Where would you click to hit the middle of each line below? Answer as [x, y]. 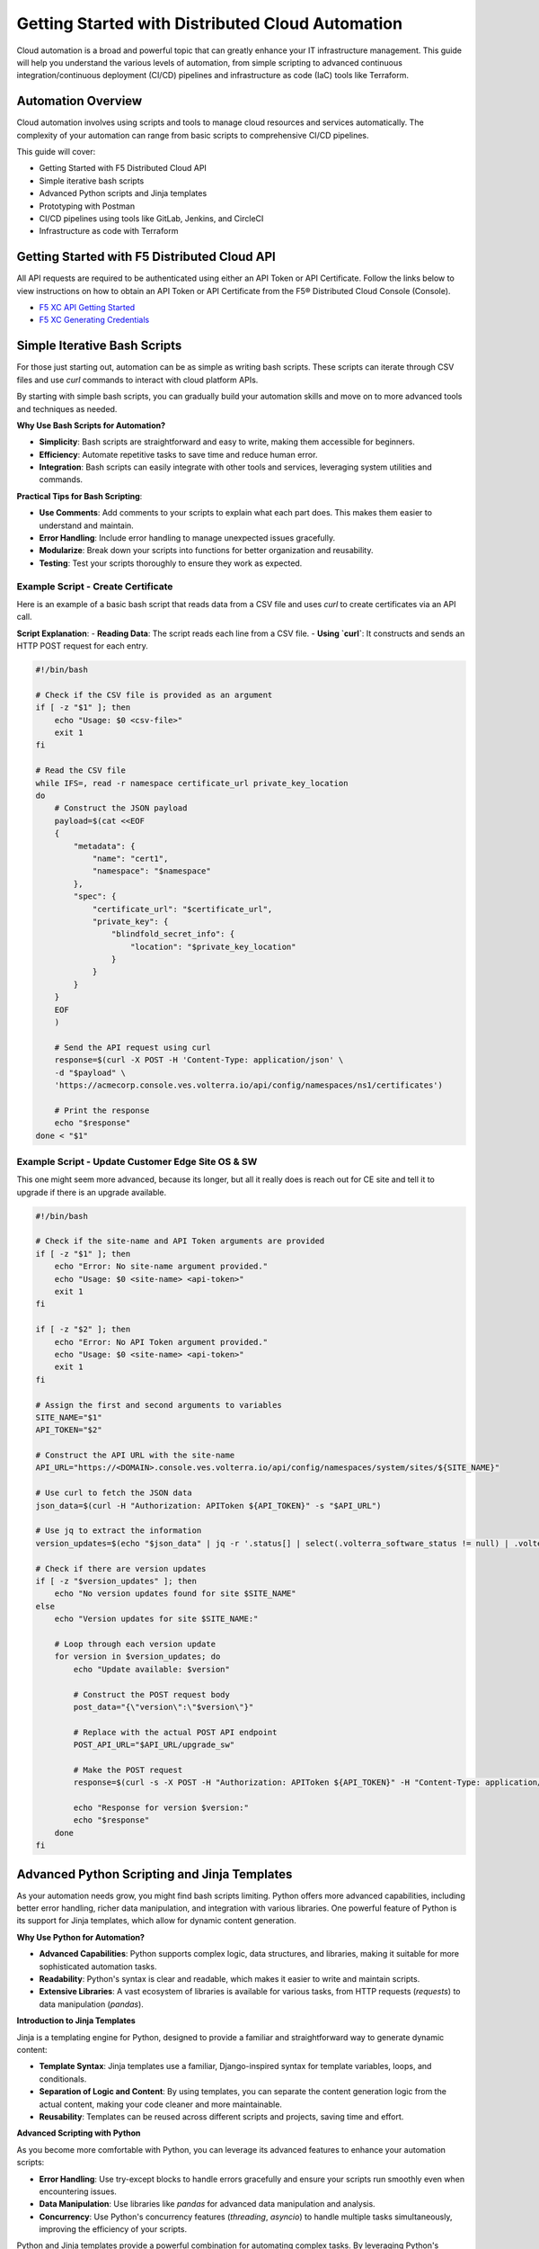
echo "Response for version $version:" [161, 1808]
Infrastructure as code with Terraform [109, 231]
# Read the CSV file [80, 771]
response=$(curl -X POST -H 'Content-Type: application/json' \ [199, 1060]
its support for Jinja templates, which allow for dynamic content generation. [156, 1921]
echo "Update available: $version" [152, 1669]
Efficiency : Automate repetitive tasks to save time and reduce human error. [178, 454]
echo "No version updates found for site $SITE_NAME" [175, 1594]
